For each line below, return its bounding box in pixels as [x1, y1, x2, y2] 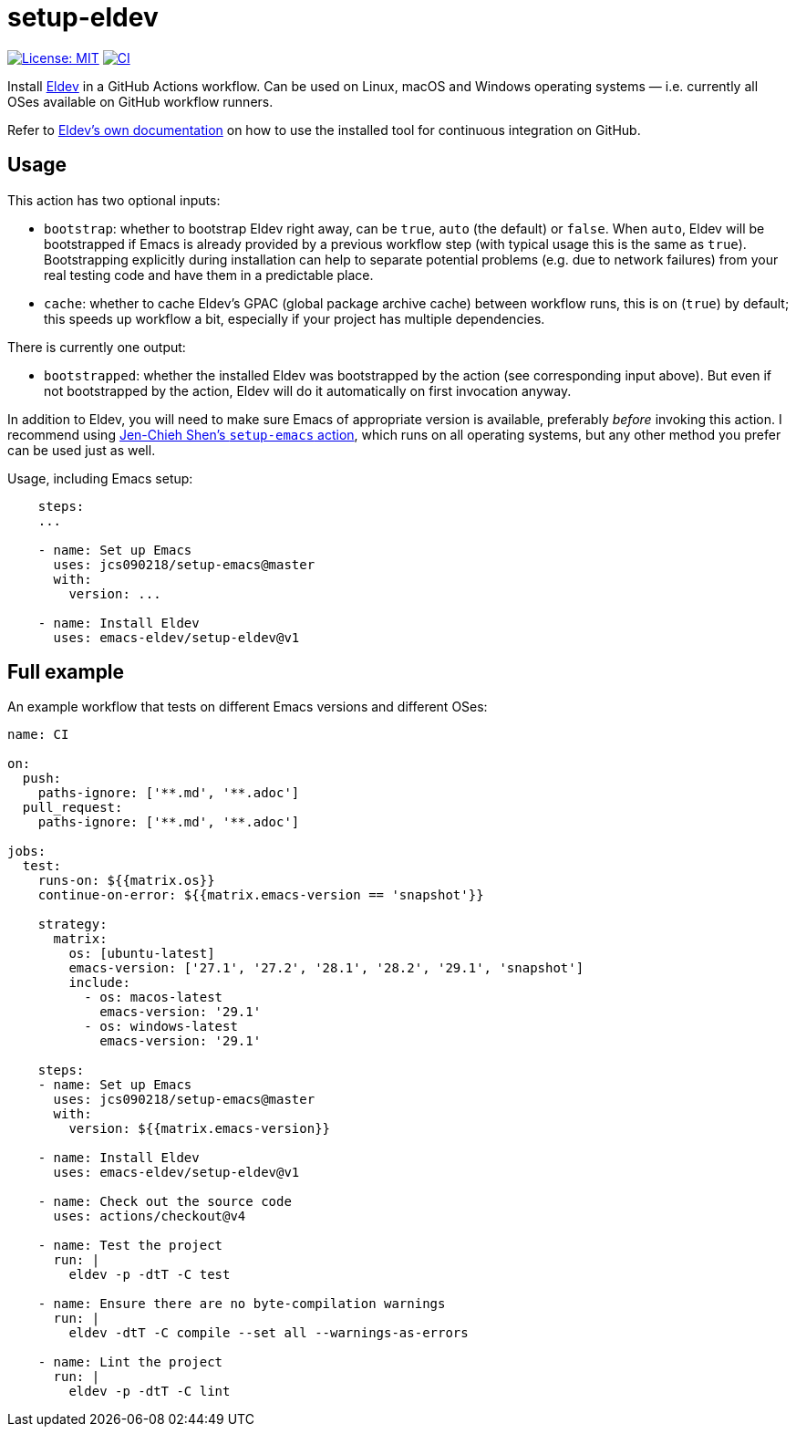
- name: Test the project [37, 1238, 223, 1253]
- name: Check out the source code [37, 1194, 292, 1210]
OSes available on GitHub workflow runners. [7, 93, 274, 109]
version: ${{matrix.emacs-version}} [68, 1121, 331, 1137]
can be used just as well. [7, 442, 156, 458]
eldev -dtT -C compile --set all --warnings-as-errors [68, 1325, 469, 1341]
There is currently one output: [7, 338, 186, 355]
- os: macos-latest [84, 990, 223, 1005]
